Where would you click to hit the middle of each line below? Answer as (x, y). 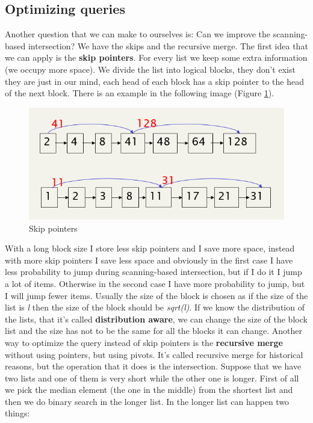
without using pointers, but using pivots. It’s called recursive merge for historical (154, 354)
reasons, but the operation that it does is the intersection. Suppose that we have (153, 366)
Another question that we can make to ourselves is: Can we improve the (138, 34)
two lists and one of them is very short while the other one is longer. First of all (152, 378)
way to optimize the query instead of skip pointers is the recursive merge (144, 342)
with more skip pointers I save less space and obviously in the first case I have (149, 260)
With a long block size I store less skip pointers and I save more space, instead (150, 248)
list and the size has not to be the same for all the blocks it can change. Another (153, 331)
